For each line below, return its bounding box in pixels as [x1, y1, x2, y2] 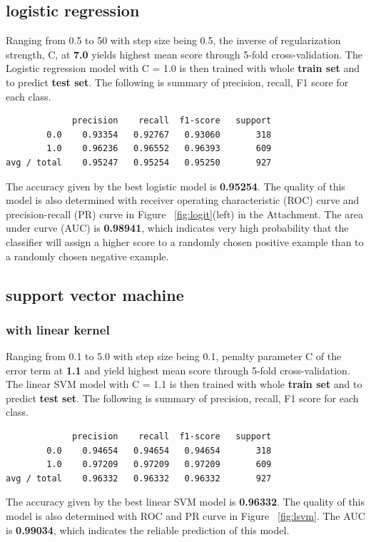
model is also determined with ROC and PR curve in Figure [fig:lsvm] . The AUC [6, 508, 365, 523]
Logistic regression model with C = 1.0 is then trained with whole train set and [6, 61, 360, 76]
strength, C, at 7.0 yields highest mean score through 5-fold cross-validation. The [6, 46, 362, 61]
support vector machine [6, 283, 184, 305]
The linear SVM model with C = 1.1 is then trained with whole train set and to [6, 377, 362, 392]
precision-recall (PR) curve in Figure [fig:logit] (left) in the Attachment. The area [6, 206, 364, 221]
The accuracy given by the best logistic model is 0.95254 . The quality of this [6, 178, 345, 193]
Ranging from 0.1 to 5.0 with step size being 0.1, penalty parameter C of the [6, 349, 342, 364]
